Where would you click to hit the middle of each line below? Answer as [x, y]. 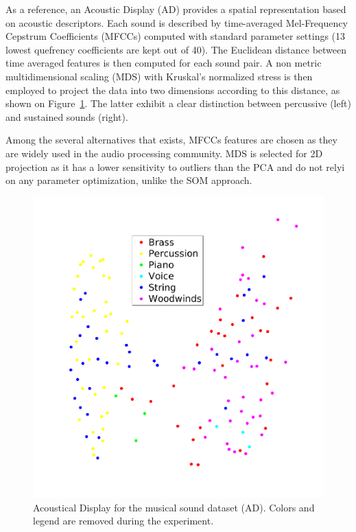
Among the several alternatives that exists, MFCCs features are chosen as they [171, 140]
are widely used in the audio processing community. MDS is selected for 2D [164, 153]
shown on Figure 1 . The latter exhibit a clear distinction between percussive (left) [178, 103]
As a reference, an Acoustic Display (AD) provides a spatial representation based [176, 9]
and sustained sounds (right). [67, 116]
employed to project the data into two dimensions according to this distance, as [173, 90]
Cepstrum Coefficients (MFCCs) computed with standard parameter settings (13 [176, 36]
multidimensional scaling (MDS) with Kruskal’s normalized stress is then [159, 76]
